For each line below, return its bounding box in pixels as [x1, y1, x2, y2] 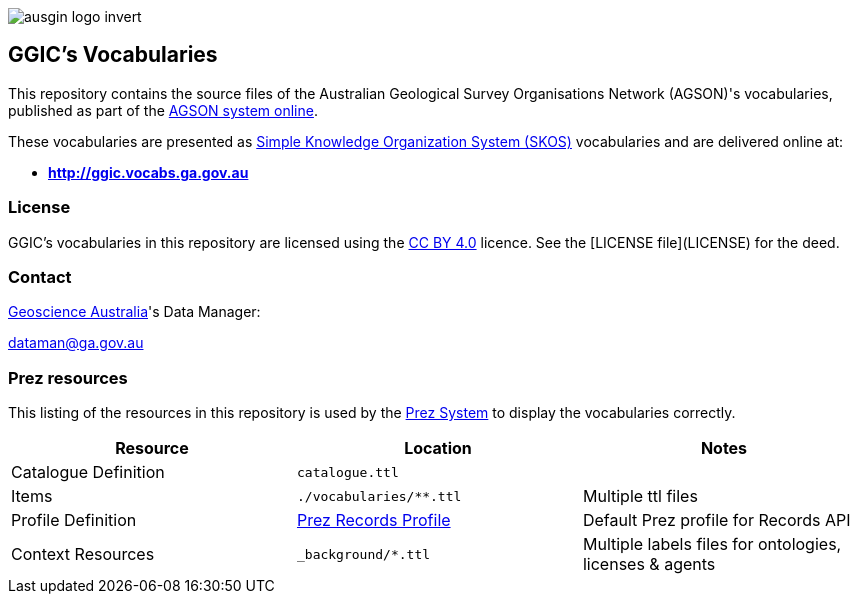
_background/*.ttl [296, 546, 431, 562]
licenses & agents [582, 554, 716, 575]
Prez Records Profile [296, 510, 451, 531]
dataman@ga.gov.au [8, 334, 144, 352]
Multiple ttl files [582, 486, 698, 507]
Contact [8, 266, 72, 287]
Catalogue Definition [11, 462, 165, 483]
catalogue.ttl [296, 464, 399, 480]
